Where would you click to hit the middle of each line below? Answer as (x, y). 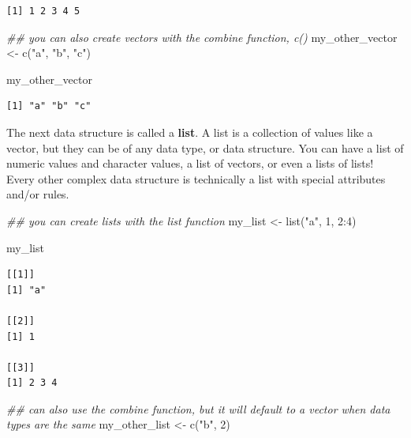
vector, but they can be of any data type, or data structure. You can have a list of (205, 147)
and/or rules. (38, 194)
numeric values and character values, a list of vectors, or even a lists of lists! (190, 163)
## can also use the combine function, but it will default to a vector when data (198, 408)
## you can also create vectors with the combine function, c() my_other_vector (202, 37)
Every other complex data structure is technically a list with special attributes (196, 178)
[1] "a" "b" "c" (49, 106)
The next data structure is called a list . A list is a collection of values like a (190, 132)
